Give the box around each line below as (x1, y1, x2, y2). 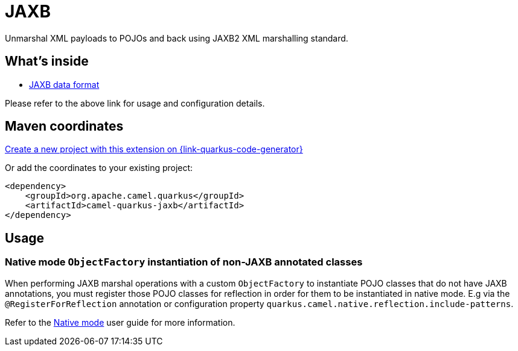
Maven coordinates (5, 119, 124, 134)
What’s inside (5, 54, 89, 69)
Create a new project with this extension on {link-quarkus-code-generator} (5, 144, 303, 155)
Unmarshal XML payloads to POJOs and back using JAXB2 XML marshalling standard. (5, 33, 348, 43)
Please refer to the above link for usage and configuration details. (5, 98, 265, 108)
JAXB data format (29, 79, 100, 90)
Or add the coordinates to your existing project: (5, 163, 193, 173)
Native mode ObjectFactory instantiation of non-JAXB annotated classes (5, 256, 363, 269)
